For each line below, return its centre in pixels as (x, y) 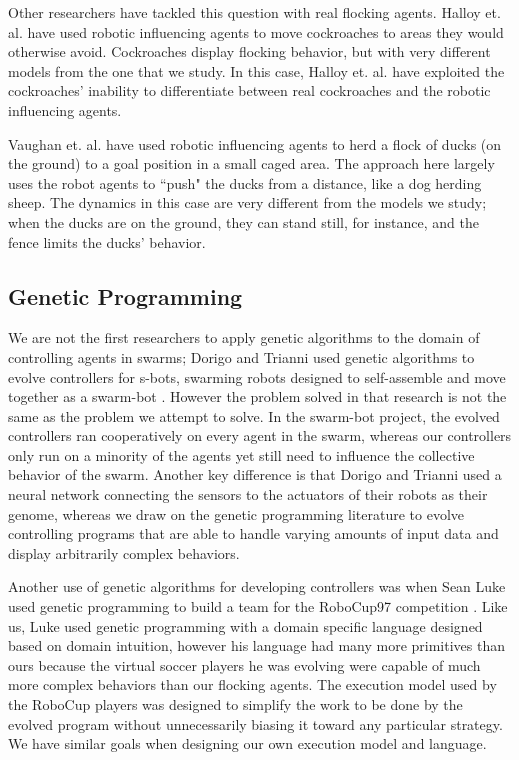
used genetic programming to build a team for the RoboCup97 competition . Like (258, 606)
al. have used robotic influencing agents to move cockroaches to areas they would (256, 31)
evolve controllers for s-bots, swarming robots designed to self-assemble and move (257, 376)
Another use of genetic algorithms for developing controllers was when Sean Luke (257, 586)
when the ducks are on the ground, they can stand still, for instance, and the (244, 221)
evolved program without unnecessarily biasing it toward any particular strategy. (255, 723)
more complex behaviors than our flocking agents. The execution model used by (252, 684)
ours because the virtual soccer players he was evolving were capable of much (244, 664)
